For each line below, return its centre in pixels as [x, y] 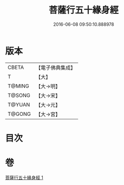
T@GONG [19, 114]
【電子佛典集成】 [56, 68]
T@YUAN [19, 104]
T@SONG [19, 95]
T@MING [18, 86]
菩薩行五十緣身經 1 [24, 178]
